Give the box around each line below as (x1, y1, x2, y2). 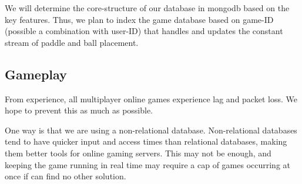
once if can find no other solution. (5, 170, 126, 182)
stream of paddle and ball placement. (5, 36, 139, 48)
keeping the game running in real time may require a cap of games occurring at (5, 158, 291, 170)
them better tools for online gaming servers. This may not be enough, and (5, 146, 271, 159)
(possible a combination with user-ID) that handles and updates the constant (5, 25, 283, 37)
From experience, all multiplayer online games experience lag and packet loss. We (5, 92, 297, 105)
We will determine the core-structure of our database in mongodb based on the (5, 2, 290, 14)
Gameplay (5, 65, 67, 83)
